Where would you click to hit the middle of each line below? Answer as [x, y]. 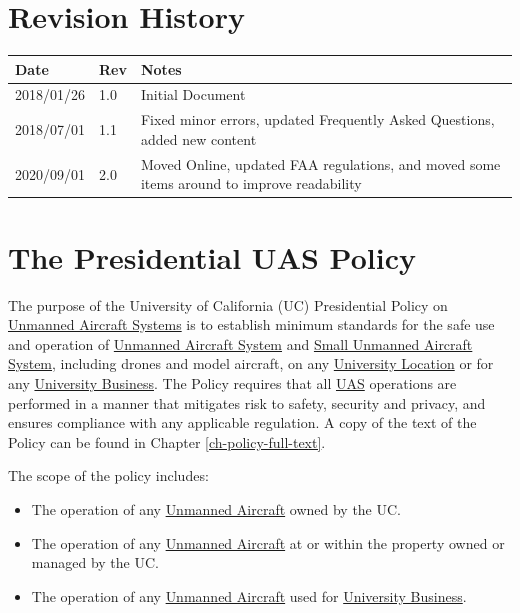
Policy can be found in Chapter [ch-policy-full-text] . [167, 441]
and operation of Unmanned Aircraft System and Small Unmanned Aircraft [240, 343]
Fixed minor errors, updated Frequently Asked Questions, [317, 119]
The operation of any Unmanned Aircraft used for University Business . [249, 595]
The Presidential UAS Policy [212, 256]
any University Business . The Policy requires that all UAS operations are [232, 382]
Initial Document [193, 94]
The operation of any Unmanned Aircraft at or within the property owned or [268, 542]
